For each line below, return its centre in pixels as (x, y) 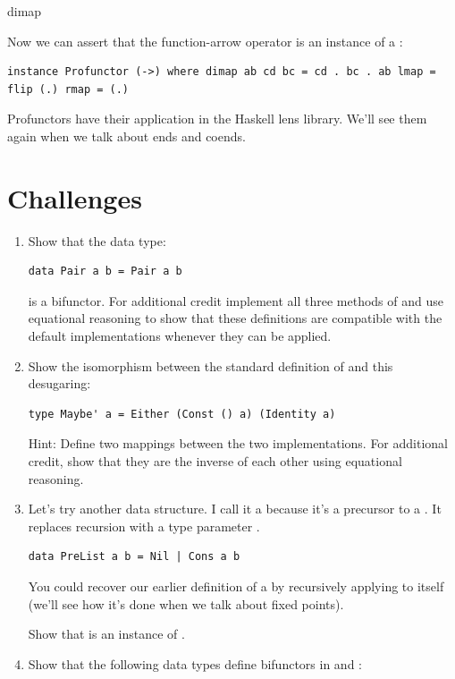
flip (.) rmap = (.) (68, 89)
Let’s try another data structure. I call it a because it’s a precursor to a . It (235, 509)
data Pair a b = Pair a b (105, 272)
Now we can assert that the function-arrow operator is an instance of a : (205, 41)
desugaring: (59, 383)
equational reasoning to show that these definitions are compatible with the (235, 318)
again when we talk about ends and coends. (126, 136)
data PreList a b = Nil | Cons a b (134, 557)
